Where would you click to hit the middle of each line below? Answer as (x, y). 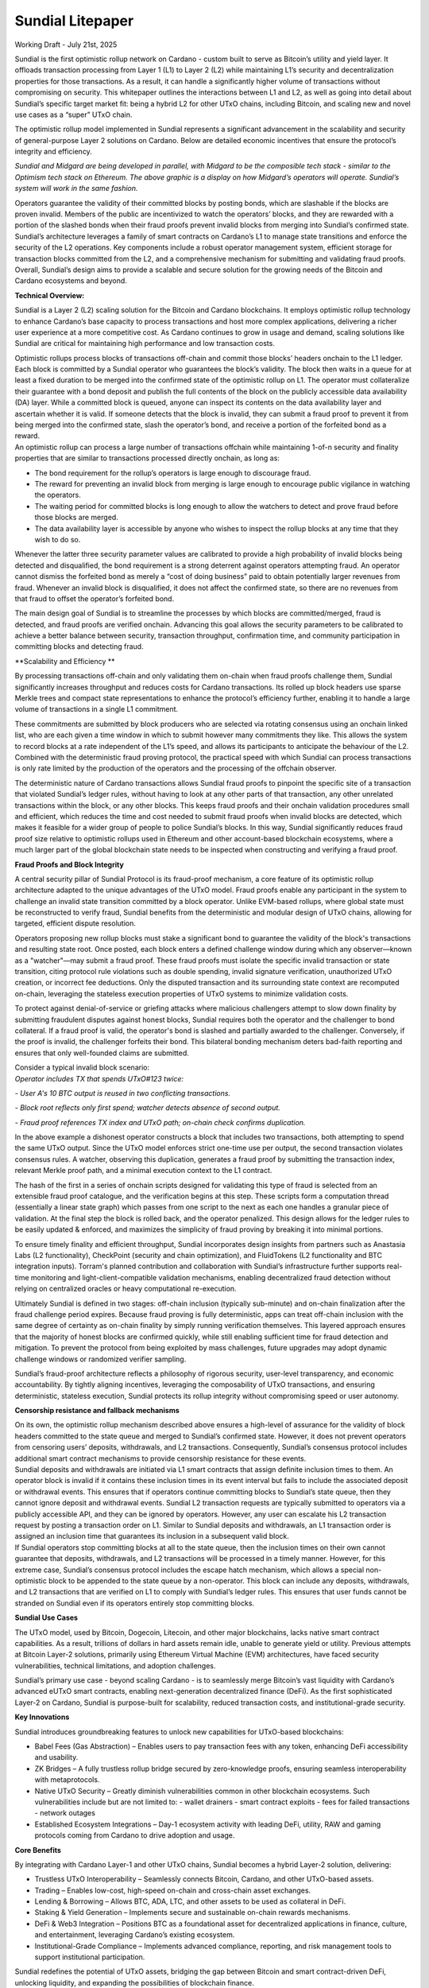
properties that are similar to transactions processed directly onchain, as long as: (147, 458)
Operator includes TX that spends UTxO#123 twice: (99, 1078)
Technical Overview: (50, 295)
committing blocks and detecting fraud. (79, 646)
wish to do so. (58, 539)
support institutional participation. (90, 1957)
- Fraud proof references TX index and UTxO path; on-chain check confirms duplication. (160, 1122)
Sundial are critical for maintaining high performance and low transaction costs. (145, 344)
